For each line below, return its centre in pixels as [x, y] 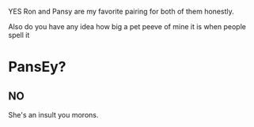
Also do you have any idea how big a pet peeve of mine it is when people [127, 26]
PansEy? [37, 67]
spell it [19, 35]
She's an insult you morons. [53, 115]
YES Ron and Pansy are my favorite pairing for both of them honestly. [121, 11]
